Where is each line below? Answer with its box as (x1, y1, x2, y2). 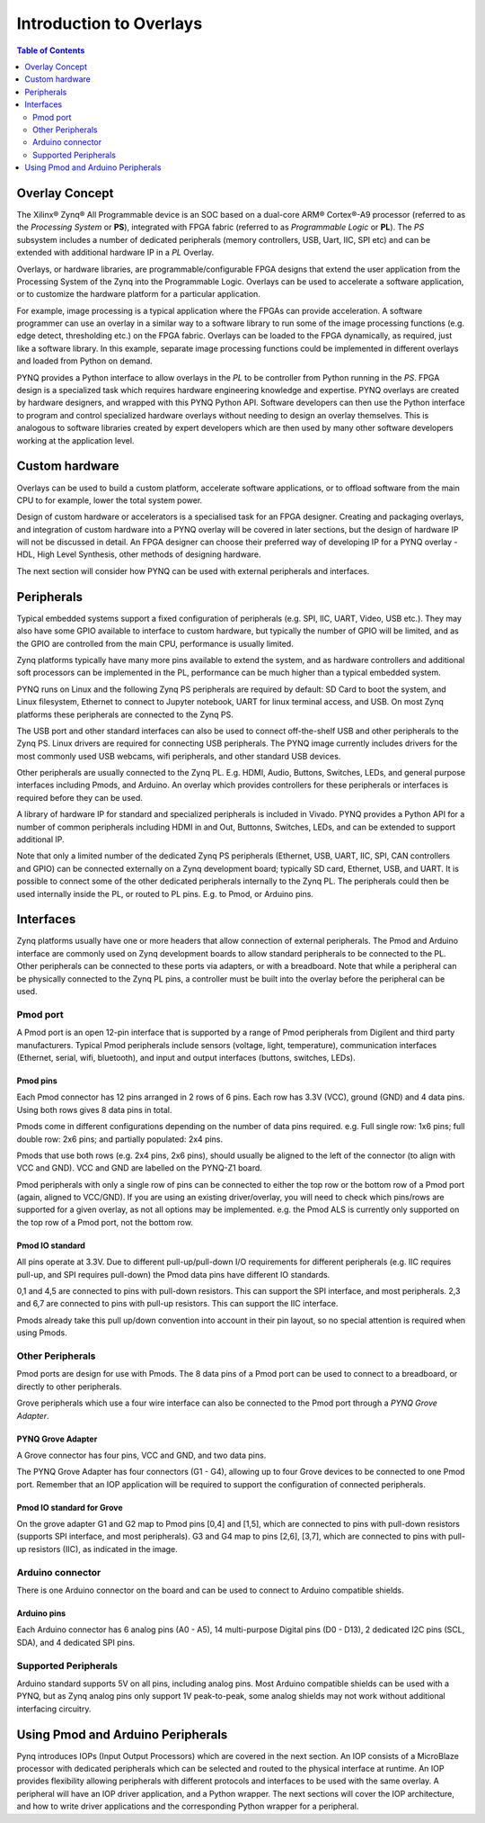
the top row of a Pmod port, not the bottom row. (16, 1217, 193, 1227)
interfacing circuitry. (16, 1703, 92, 1714)
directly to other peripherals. (16, 1381, 122, 1392)
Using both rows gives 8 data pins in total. (16, 1104, 172, 1115)
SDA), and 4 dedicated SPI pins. (16, 1637, 136, 1648)
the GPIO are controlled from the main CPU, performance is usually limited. (16, 638, 294, 649)
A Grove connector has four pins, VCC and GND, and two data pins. (16, 1450, 267, 1460)
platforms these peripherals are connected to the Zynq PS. (16, 709, 234, 720)
